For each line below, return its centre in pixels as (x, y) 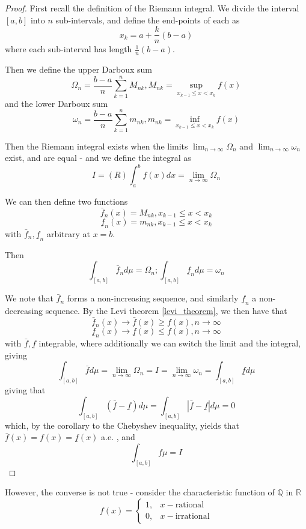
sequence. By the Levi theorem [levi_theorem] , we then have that (166, 311)
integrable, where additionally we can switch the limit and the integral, (170, 343)
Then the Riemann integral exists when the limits (96, 146)
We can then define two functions (66, 201)
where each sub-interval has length (69, 49)
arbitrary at (68, 233)
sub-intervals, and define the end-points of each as (148, 20)
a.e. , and (118, 437)
